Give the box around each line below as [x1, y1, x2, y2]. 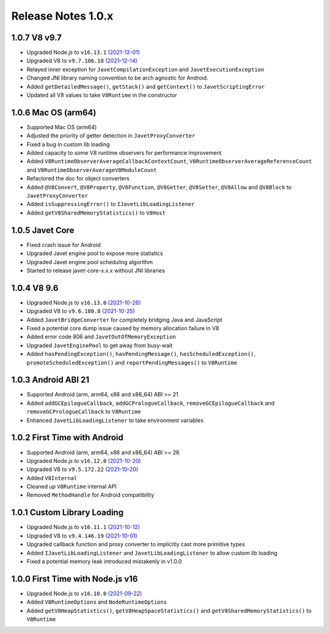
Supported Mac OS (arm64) [26, 123, 97, 131]
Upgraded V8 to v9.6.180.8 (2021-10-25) [26, 308, 135, 315]
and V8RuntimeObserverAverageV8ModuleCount [26, 166, 157, 174]
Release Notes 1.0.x [11, 9, 114, 23]
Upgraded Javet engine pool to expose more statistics [26, 250, 163, 257]
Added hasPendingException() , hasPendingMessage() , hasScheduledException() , [26, 350, 256, 358]
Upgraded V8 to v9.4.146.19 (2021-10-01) [26, 532, 137, 539]
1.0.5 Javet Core [11, 225, 75, 235]
